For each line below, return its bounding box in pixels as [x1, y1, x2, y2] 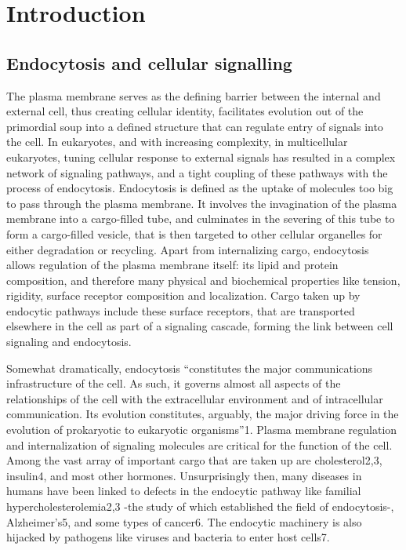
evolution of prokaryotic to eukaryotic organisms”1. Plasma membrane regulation [6, 421, 397, 438]
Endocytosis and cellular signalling [6, 50, 292, 75]
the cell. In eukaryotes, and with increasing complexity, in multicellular [6, 133, 348, 150]
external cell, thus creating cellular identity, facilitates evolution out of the [6, 103, 364, 119]
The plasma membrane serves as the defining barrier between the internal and [6, 87, 381, 104]
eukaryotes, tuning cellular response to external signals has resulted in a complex [6, 148, 396, 165]
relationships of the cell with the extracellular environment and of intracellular [6, 390, 383, 406]
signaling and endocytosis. [6, 333, 132, 350]
